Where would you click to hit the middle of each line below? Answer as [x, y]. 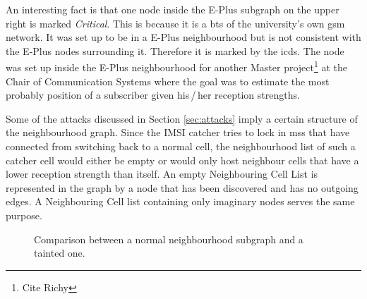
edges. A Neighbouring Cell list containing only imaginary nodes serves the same [180, 201]
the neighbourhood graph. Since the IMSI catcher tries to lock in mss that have [178, 132]
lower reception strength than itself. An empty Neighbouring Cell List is [162, 174]
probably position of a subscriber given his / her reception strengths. [153, 95]
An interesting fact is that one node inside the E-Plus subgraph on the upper [173, 9]
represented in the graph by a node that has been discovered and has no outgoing [182, 187]
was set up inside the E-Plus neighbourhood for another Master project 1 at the [177, 66]
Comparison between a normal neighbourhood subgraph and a [169, 239]
